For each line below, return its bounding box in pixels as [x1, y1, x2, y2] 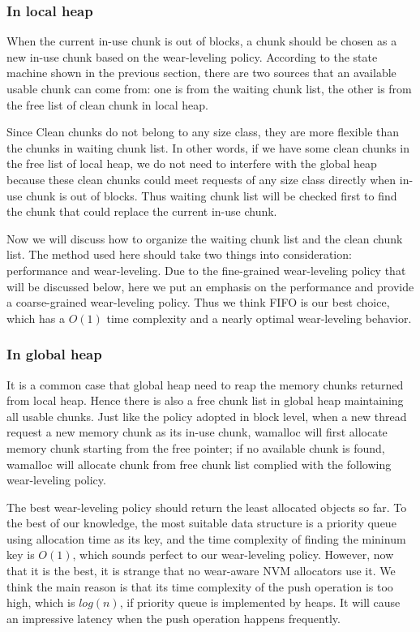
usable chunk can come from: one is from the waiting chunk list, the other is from [6, 80, 412, 97]
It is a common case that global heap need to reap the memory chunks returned [6, 376, 404, 393]
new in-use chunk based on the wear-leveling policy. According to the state [6, 48, 378, 65]
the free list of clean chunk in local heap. [6, 96, 209, 113]
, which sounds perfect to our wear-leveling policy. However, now [72, 546, 394, 563]
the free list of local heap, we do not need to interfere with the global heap [6, 155, 377, 172]
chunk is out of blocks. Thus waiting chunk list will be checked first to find [26, 187, 397, 204]
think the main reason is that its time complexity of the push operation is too [6, 578, 393, 595]
